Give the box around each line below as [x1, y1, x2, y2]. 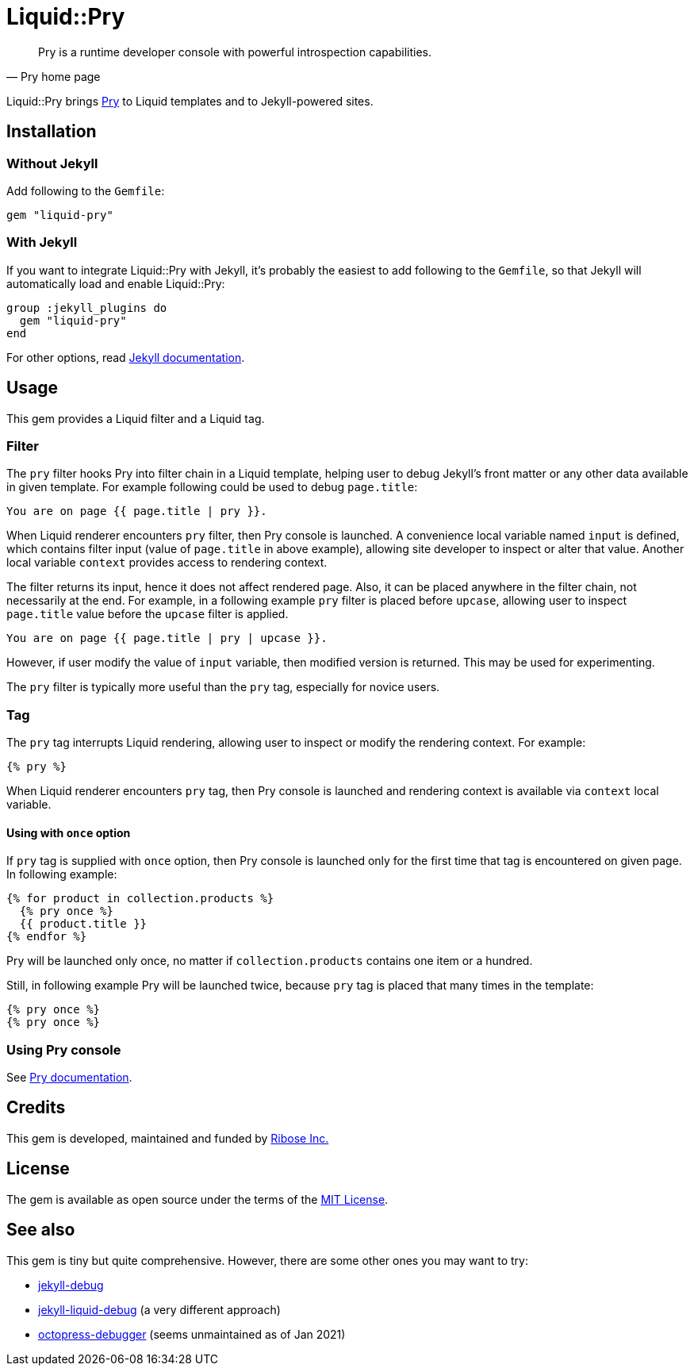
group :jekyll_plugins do [6, 301, 167, 314]
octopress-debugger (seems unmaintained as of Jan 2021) [38, 1327, 346, 1341]
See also [6, 1220, 75, 1240]
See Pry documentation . [6, 1070, 132, 1085]
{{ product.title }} [19, 917, 148, 931]
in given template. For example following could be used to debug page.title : [6, 480, 418, 494]
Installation [6, 121, 97, 142]
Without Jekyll [6, 155, 98, 171]
